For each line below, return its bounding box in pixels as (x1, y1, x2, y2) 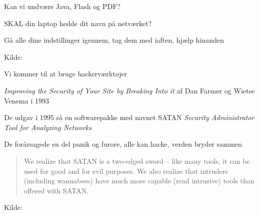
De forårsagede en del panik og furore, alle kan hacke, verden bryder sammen (4, 139, 242, 149)
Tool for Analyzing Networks (4, 122, 92, 132)
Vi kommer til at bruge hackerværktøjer (4, 68, 127, 79)
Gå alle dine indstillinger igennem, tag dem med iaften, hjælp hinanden (4, 35, 224, 45)
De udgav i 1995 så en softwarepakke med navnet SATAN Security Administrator (4, 112, 254, 123)
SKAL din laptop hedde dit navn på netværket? (4, 18, 152, 28)
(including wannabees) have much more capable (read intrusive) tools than (24, 175, 254, 186)
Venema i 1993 (4, 95, 49, 105)
